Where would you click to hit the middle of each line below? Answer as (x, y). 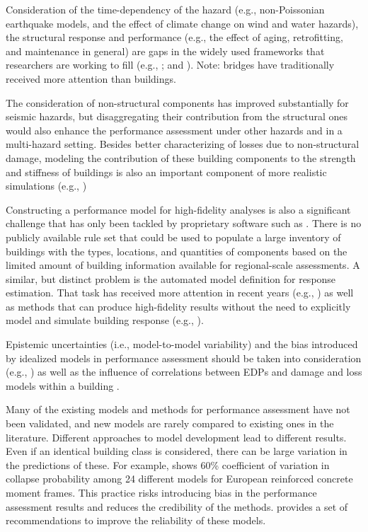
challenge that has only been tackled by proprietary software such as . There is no (184, 223)
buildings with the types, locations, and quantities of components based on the (177, 251)
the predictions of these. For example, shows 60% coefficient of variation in (168, 464)
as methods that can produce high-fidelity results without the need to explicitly (178, 306)
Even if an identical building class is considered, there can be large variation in (177, 451)
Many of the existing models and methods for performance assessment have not (178, 409)
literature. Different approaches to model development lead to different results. (176, 437)
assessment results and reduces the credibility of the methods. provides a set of (177, 506)
